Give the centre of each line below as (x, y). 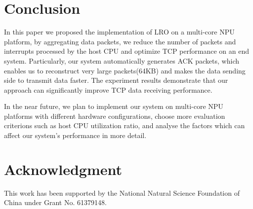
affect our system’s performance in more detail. (75, 135)
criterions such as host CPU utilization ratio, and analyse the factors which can (125, 125)
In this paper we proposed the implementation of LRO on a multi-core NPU (119, 32)
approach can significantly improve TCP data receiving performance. (108, 89)
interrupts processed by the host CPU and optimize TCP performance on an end (126, 51)
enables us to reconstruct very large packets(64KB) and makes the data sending (125, 70)
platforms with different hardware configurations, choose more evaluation (115, 116)
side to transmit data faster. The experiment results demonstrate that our (116, 80)
